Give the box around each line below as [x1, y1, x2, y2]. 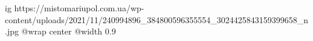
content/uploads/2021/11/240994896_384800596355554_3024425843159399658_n [5, 13, 309, 26]
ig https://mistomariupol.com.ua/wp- [5, 2, 144, 14]
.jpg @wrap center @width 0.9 [5, 25, 116, 37]
